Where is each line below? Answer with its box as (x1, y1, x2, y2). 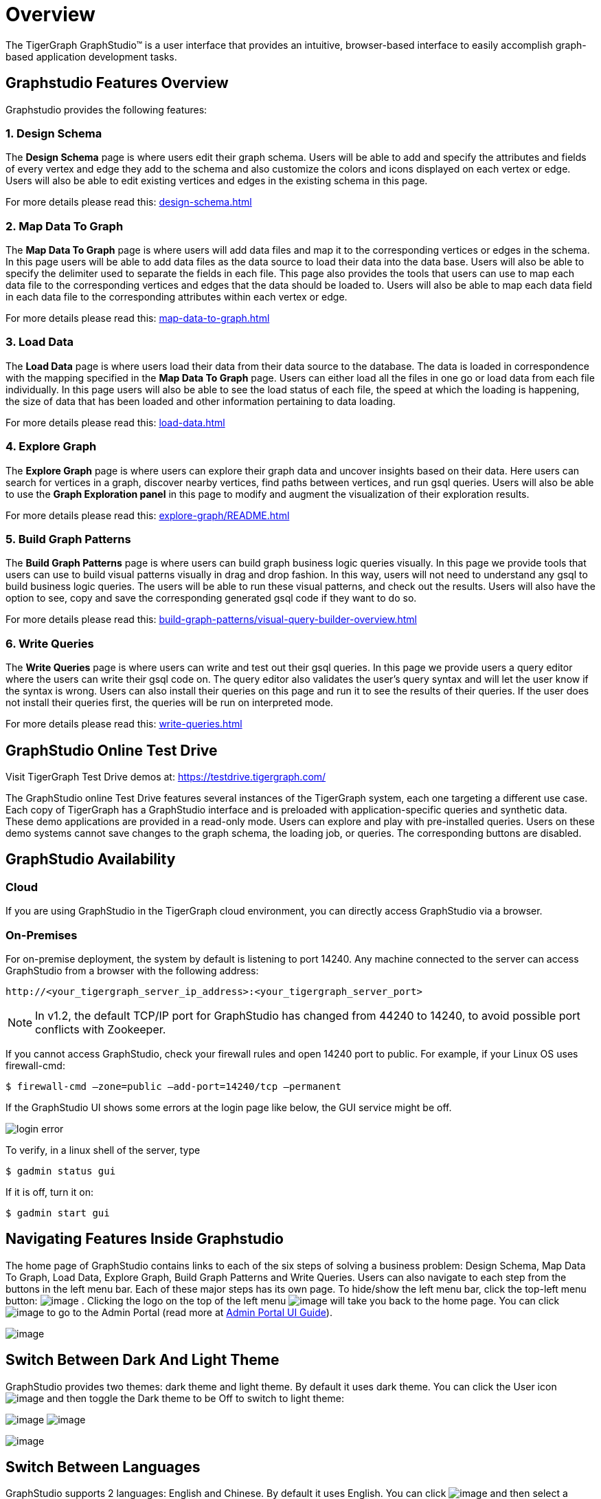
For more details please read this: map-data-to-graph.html (5, 312, 270, 325)
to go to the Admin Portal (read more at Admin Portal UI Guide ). (47, 1306, 332, 1318)
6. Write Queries (5, 636, 94, 650)
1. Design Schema (5, 126, 102, 140)
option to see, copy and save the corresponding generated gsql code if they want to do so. (5, 592, 417, 604)
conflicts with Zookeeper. (35, 1022, 166, 1036)
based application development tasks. (5, 50, 177, 63)
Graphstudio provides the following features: (5, 103, 207, 116)
